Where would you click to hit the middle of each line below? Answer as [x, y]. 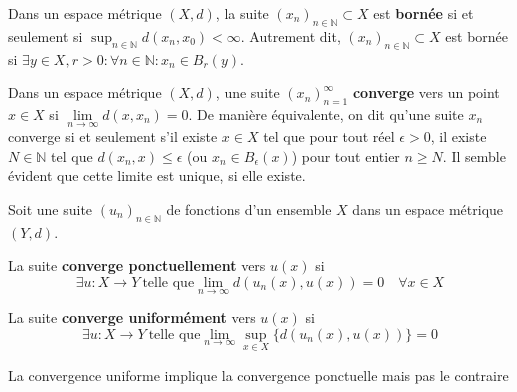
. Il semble [474, 155]
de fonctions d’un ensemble [249, 208]
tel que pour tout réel [329, 136]
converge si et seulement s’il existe [113, 136]
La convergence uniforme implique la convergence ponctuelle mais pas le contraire [258, 375]
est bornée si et [423, 13]
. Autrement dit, [290, 35]
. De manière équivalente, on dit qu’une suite [326, 113]
